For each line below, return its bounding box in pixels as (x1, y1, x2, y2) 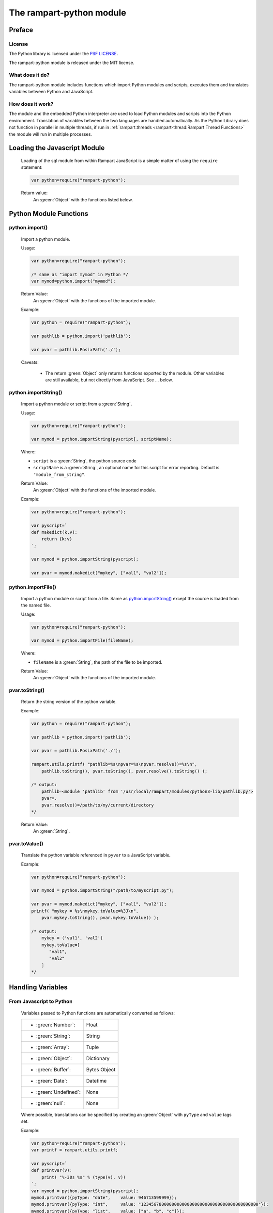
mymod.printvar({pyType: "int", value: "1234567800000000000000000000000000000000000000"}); (31, 1201, 269, 1207)
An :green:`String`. (33, 828, 70, 834)
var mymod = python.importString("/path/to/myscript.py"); (31, 888, 174, 893)
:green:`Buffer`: (36, 1066, 71, 1073)
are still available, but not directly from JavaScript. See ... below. (45, 377, 173, 383)
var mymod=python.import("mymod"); (31, 279, 116, 284)
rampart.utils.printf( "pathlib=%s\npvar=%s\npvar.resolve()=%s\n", (31, 762, 197, 767)
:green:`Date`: (36, 1078, 68, 1084)
